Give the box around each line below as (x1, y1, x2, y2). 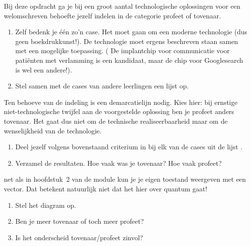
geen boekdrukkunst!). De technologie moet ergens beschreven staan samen (15, 36, 238, 46)
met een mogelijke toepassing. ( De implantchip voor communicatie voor (15, 45, 230, 56)
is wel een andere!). (15, 64, 72, 74)
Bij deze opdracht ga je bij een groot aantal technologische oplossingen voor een (4, 1, 240, 11)
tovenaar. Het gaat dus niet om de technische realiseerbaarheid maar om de (4, 116, 228, 126)
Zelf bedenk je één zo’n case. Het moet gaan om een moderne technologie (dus (15, 27, 248, 37)
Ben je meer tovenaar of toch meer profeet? (15, 216, 144, 226)
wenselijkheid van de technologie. (4, 125, 102, 135)
